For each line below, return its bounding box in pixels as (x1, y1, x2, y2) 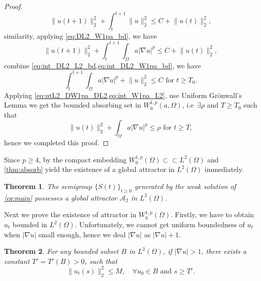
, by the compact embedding (39, 154, 127, 164)
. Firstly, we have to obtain (170, 209, 254, 220)
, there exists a (201, 246, 246, 256)
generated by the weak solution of (134, 181, 236, 192)
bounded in (13, 219, 47, 230)
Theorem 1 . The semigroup (4, 181, 92, 192)
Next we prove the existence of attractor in (4, 209, 137, 220)
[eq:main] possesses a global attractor (4, 192, 117, 203)
